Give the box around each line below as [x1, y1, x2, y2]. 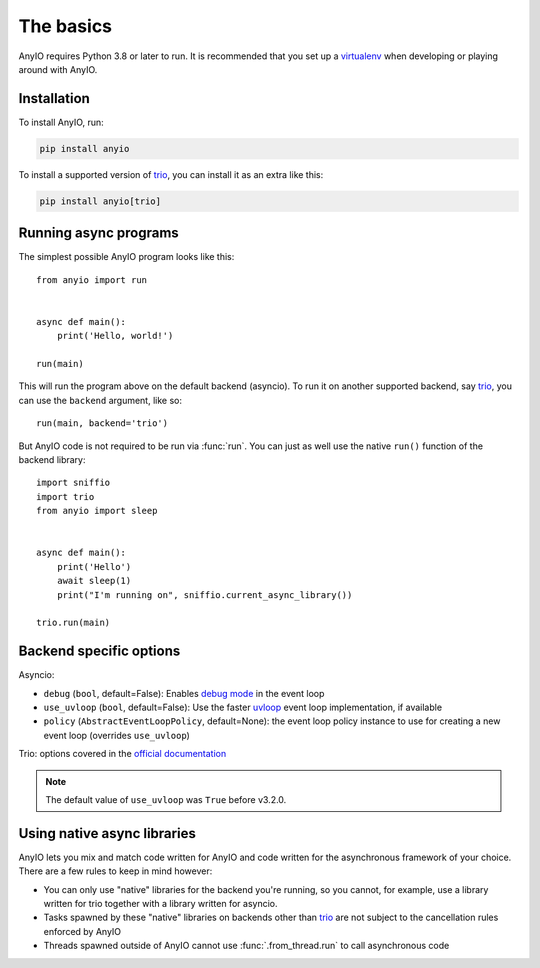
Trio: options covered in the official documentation [18, 748, 227, 760]
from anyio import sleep [36, 505, 158, 517]
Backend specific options [18, 643, 181, 660]
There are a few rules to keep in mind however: [18, 865, 213, 877]
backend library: [18, 453, 86, 465]
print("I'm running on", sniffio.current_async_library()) [56, 589, 353, 600]
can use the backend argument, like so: [18, 394, 182, 406]
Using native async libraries [18, 825, 197, 842]
